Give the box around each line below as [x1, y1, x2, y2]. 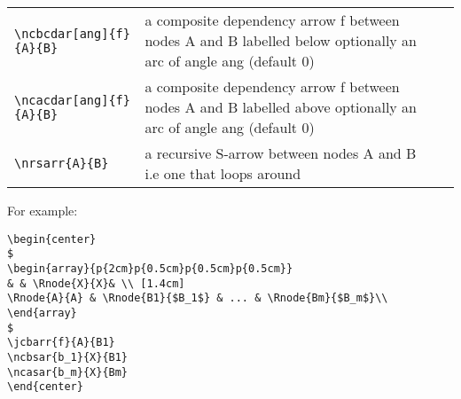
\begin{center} [7, 232, 97, 246]
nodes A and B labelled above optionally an [145, 97, 418, 117]
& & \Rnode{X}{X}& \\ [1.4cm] [7, 277, 185, 290]
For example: [7, 201, 78, 219]
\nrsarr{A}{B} [14, 156, 109, 170]
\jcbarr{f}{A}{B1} [7, 336, 115, 349]
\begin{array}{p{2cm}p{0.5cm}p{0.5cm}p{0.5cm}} [7, 262, 293, 275]
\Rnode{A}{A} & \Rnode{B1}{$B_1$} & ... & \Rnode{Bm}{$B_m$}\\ [7, 292, 388, 305]
